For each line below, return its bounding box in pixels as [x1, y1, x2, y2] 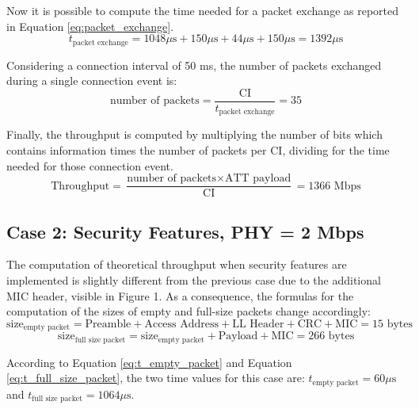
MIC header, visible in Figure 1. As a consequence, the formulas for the [6, 287, 354, 304]
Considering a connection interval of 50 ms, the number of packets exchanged [6, 56, 382, 73]
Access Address [144, 318, 219, 330]
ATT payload [224, 173, 291, 185]
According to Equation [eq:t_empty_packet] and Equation [6, 354, 292, 370]
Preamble [85, 318, 131, 330]
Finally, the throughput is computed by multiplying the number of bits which [6, 126, 383, 143]
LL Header [232, 318, 284, 330]
